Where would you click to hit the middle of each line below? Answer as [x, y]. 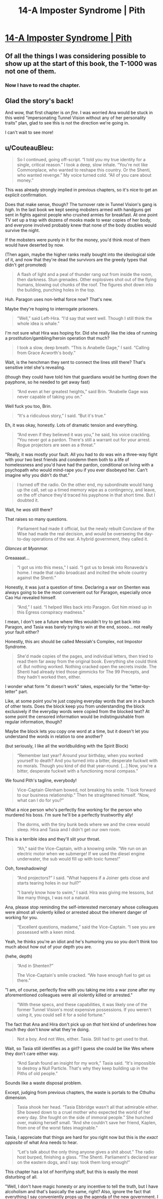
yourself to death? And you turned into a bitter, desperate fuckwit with [87, 761]
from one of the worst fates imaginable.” [57, 1128]
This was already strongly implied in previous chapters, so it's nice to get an [81, 190]
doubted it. [28, 500]
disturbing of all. [21, 1177]
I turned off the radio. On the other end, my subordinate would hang [85, 485]
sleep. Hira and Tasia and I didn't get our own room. [69, 830]
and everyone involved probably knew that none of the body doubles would [81, 225]
